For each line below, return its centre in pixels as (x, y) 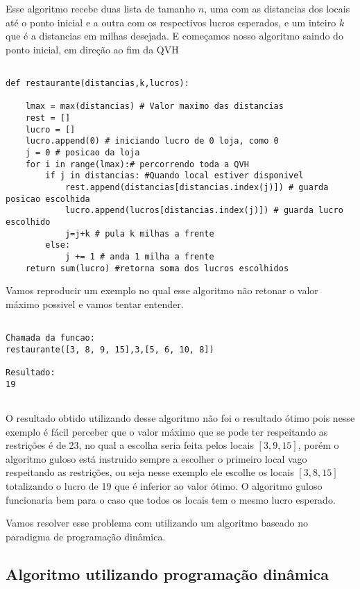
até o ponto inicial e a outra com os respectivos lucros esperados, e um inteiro (171, 22)
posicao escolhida (48, 199)
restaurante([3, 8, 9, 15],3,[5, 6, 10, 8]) (110, 349)
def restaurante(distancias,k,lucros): (97, 84)
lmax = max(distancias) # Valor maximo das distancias (154, 106)
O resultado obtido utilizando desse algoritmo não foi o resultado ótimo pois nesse (180, 417)
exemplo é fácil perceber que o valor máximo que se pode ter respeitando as (167, 431)
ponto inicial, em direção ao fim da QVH (92, 49)
